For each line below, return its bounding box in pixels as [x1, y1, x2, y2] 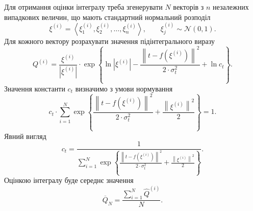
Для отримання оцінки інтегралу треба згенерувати [4, 2, 163, 12]
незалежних [213, 2, 249, 12]
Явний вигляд [4, 130, 46, 141]
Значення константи [4, 83, 65, 93]
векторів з [173, 2, 204, 12]
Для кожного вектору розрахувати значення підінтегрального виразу [4, 35, 215, 46]
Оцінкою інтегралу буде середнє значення [4, 175, 134, 185]
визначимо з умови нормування [75, 83, 173, 93]
